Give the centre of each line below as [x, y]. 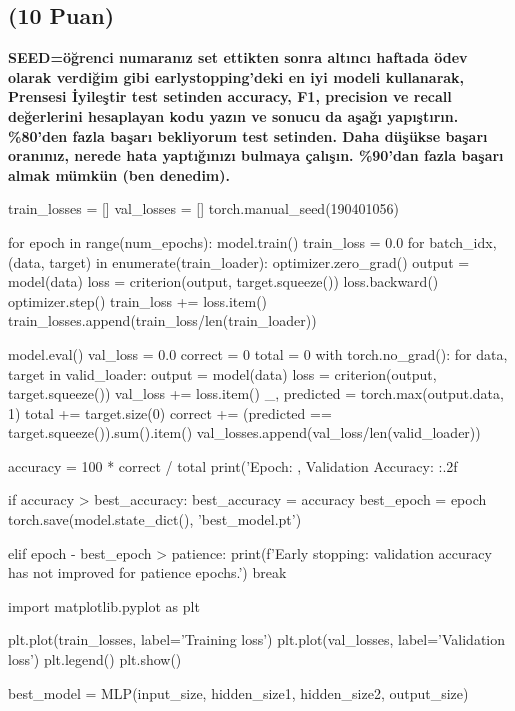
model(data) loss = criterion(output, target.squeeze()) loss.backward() [223, 281]
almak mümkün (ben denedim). [119, 174]
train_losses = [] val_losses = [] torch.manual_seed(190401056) [204, 208]
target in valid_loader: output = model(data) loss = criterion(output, [222, 373]
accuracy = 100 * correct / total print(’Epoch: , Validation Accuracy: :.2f [233, 465]
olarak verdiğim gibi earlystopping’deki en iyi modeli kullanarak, [236, 76]
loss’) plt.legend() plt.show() [95, 659]
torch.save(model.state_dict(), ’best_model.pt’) [155, 519]
